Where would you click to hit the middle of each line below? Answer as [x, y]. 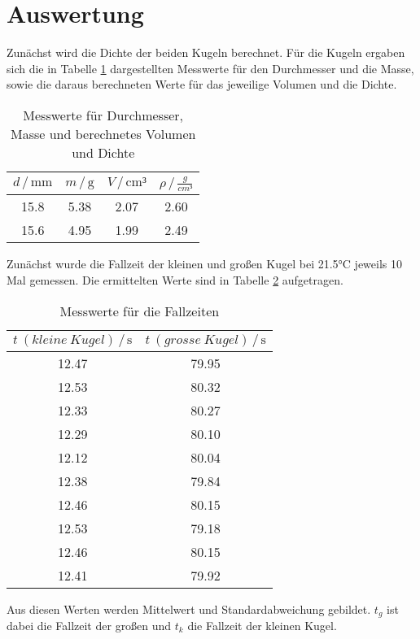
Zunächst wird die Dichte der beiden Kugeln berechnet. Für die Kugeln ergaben [206, 52]
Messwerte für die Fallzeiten [140, 311]
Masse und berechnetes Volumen [103, 133]
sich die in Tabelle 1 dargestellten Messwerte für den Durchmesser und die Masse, [210, 68]
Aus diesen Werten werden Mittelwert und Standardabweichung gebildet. [189, 609]
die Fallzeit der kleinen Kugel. [262, 625]
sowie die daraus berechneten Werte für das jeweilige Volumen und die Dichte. [202, 84]
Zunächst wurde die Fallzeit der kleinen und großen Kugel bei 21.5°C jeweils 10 [204, 264]
